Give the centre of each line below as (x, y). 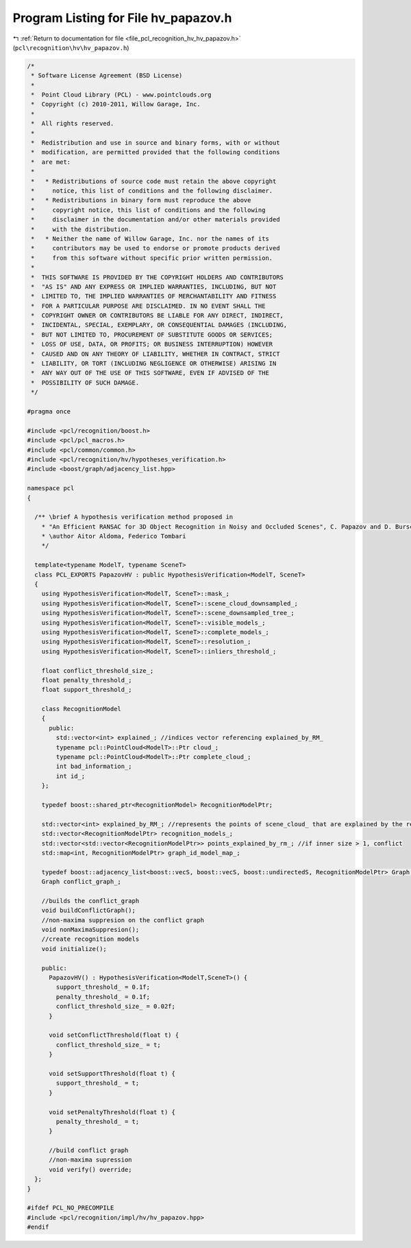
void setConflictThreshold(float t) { (114, 1035)
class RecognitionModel (81, 709)
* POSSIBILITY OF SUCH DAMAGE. (85, 383)
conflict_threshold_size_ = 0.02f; (116, 1007)
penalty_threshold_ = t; (98, 1121)
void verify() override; (91, 1169)
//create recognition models (90, 939)
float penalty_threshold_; (87, 680)
